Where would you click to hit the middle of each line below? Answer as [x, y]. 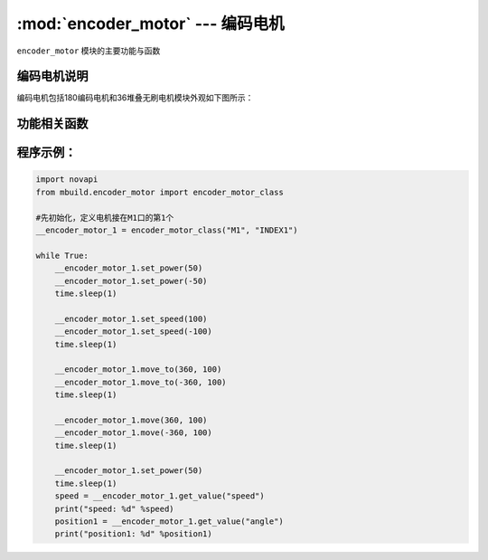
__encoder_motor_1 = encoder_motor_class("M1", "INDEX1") [167, 230]
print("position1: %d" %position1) [133, 534]
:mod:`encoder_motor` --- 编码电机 [150, 24]
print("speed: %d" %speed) [115, 508]
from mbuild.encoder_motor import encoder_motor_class [160, 192]
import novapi [67, 180]
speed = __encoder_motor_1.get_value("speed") [160, 496]
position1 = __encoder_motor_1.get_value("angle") [169, 522]
